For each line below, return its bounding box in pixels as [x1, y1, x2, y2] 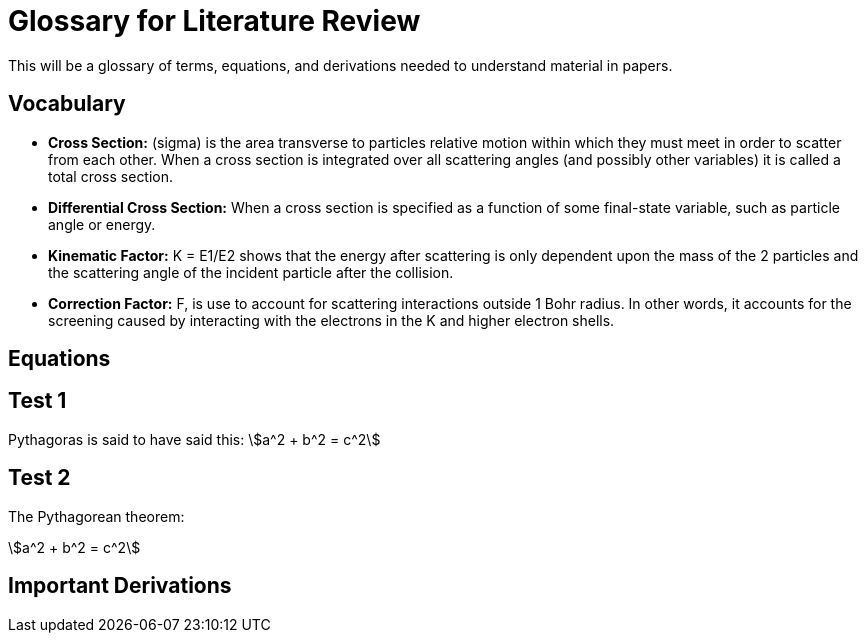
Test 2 [8, 465, 71, 491]
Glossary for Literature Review [8, 4, 421, 38]
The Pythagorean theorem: [8, 507, 185, 525]
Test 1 [8, 388, 67, 414]
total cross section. [48, 167, 174, 185]
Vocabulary [8, 91, 126, 117]
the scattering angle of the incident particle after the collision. [48, 263, 454, 281]
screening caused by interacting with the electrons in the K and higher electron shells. [48, 311, 615, 329]
